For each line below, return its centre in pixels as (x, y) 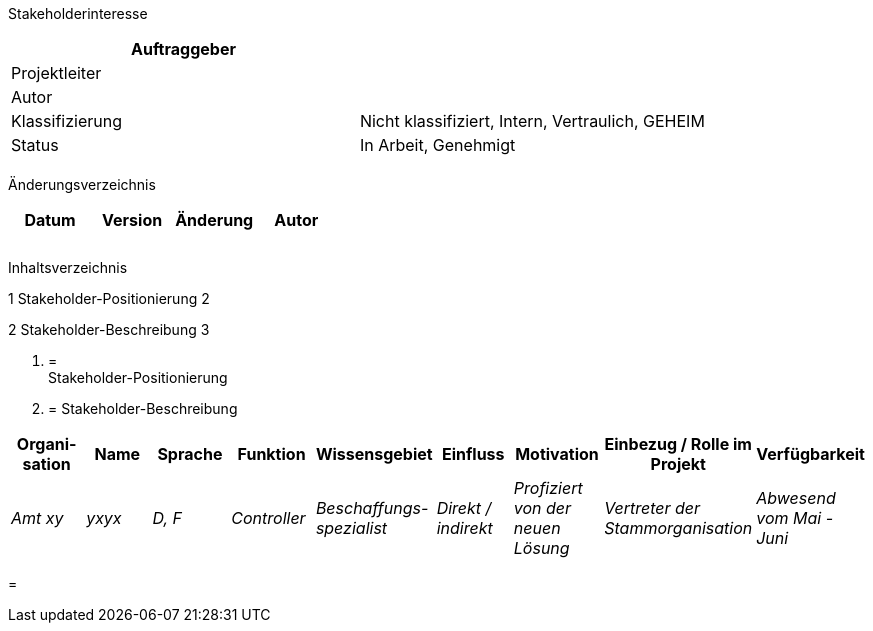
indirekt (464, 528)
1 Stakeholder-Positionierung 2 (109, 298)
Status (35, 145)
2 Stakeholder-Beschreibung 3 (109, 329)
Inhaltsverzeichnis (68, 267)
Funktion (271, 454)
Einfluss (473, 454)
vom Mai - (795, 518)
